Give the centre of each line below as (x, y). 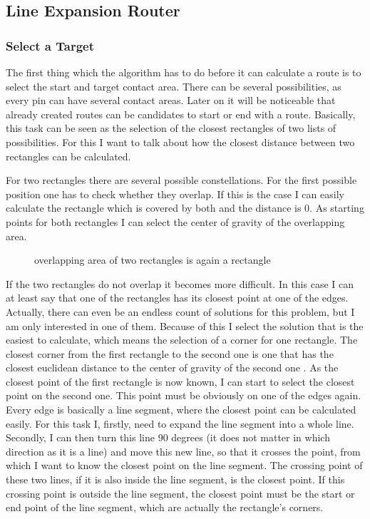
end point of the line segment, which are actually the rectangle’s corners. (165, 507)
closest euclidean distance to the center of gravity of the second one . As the (172, 368)
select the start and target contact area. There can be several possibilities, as (174, 86)
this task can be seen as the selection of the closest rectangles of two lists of (171, 128)
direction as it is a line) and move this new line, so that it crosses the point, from (183, 451)
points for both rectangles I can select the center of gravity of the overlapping (175, 221)
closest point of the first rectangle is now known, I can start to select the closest (180, 381)
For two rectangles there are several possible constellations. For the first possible (181, 180)
